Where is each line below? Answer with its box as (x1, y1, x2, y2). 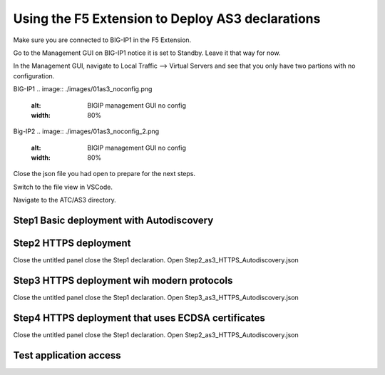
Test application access (13, 349, 121, 361)
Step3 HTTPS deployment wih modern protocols (13, 274, 233, 287)
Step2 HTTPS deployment (13, 237, 131, 250)
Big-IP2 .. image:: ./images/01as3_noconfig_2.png (13, 127, 160, 135)
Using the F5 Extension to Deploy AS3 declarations (13, 11, 321, 26)
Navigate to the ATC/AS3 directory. (13, 196, 117, 205)
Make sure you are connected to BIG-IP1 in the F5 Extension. (13, 36, 192, 44)
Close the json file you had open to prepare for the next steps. (13, 170, 196, 178)
